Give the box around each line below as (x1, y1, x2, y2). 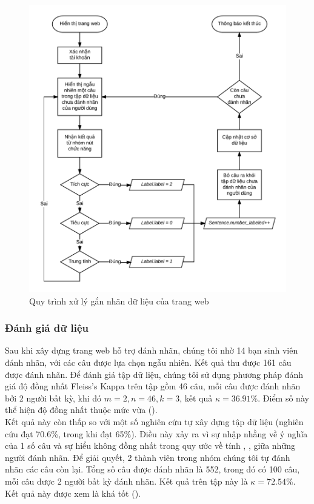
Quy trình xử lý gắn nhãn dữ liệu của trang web (29, 294, 209, 307)
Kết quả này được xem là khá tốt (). (5, 486, 141, 499)
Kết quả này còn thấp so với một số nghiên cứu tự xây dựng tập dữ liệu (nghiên (5, 415, 304, 428)
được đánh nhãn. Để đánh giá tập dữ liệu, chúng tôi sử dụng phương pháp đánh (5, 368, 303, 380)
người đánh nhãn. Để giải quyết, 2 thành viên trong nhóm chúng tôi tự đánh (5, 451, 290, 463)
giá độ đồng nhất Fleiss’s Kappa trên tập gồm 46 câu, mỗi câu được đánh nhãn (5, 380, 301, 392)
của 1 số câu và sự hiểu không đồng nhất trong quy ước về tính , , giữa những (5, 439, 295, 452)
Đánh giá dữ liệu (5, 320, 89, 335)
